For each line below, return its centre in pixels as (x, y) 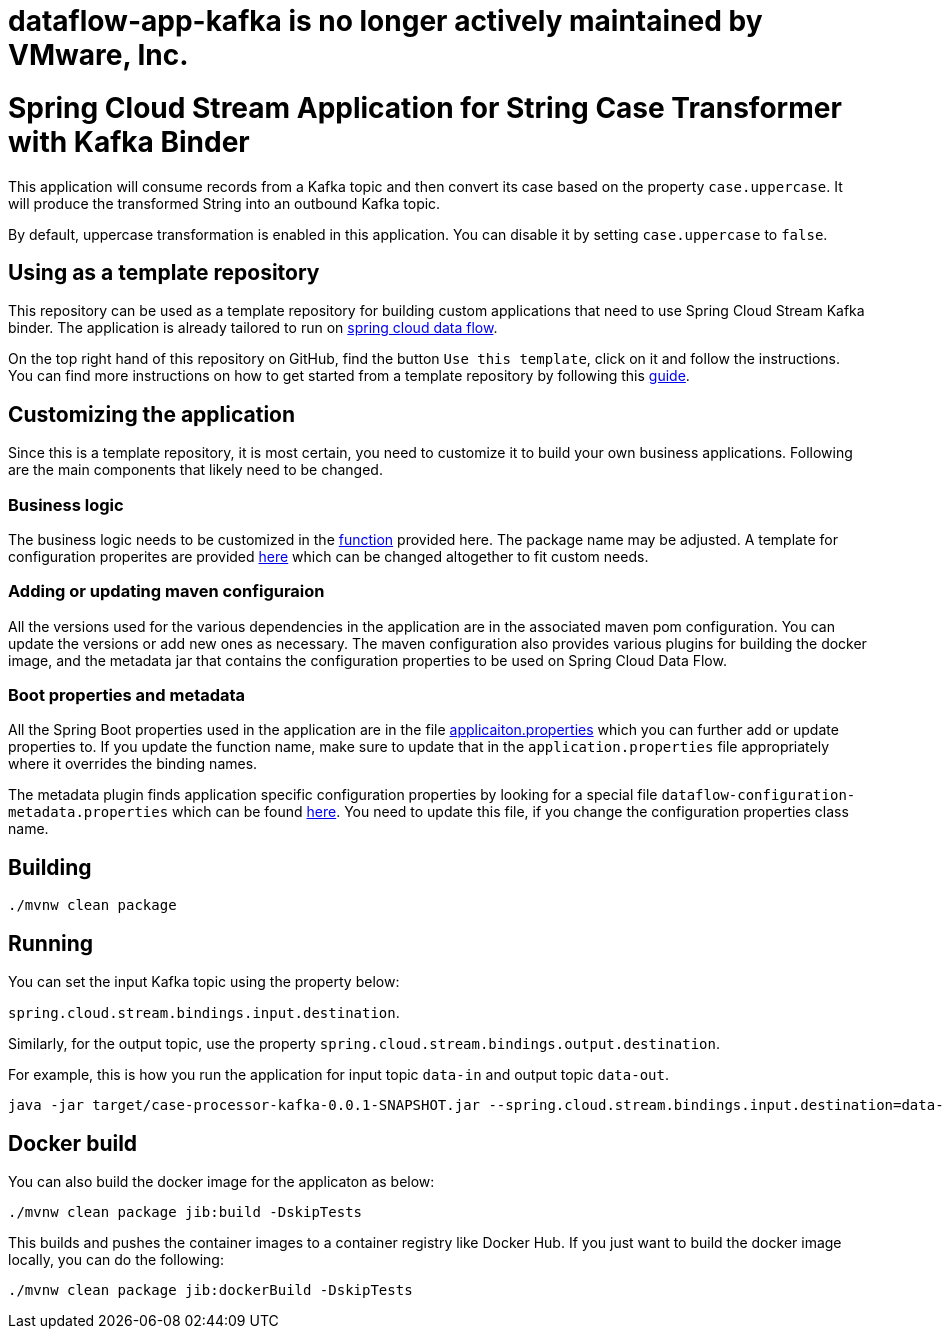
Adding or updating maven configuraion (166, 591)
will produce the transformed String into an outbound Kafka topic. (224, 203)
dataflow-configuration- (758, 795)
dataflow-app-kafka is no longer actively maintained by (385, 21)
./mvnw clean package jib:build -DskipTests (185, 1211)
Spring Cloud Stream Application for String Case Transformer (425, 107)
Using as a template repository (164, 272)
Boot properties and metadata (127, 695)
